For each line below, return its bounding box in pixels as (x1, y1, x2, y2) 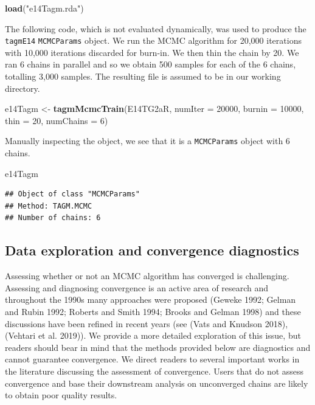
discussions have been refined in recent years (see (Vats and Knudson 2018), (5, 317, 288, 330)
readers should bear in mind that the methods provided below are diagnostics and (5, 341, 311, 353)
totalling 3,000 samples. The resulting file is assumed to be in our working (5, 70, 281, 83)
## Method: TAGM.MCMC (5, 201, 92, 210)
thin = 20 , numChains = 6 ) (5, 114, 108, 126)
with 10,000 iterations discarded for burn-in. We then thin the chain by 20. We (5, 46, 299, 58)
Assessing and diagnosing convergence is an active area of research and (5, 281, 269, 294)
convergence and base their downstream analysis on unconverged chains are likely (5, 376, 308, 389)
